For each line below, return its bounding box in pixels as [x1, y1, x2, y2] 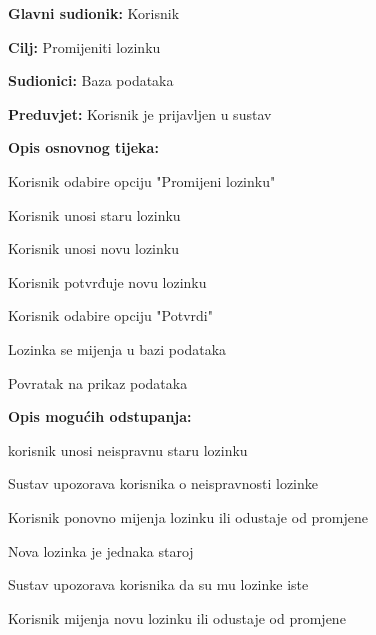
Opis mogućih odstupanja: [8, 406, 192, 427]
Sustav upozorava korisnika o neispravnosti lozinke [8, 473, 319, 494]
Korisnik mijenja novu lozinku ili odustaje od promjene [8, 607, 346, 628]
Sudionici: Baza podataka [8, 70, 174, 91]
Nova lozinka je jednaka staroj [8, 540, 194, 561]
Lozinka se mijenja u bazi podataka [8, 338, 227, 359]
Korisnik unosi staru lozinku [8, 204, 181, 225]
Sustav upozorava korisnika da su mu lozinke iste [8, 574, 309, 595]
